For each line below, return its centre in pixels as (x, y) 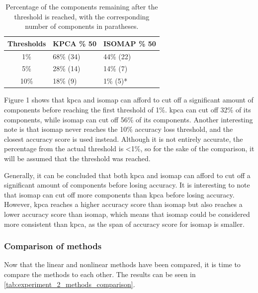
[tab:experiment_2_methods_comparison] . (70, 284)
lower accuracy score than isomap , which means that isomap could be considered (127, 214)
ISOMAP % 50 (129, 43)
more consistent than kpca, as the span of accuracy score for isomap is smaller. (124, 224)
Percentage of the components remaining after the (82, 6)
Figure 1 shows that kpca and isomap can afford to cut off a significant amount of (129, 100)
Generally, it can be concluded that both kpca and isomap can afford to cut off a (127, 175)
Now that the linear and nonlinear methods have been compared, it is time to (122, 264)
